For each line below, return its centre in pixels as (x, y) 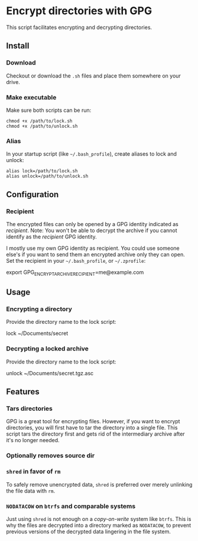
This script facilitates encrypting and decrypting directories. (79, 27)
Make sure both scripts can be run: (49, 110)
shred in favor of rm (33, 472)
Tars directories (30, 408)
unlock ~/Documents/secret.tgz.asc (50, 373)
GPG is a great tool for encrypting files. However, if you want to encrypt (93, 421)
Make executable (31, 97)
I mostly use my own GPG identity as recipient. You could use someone (93, 248)
